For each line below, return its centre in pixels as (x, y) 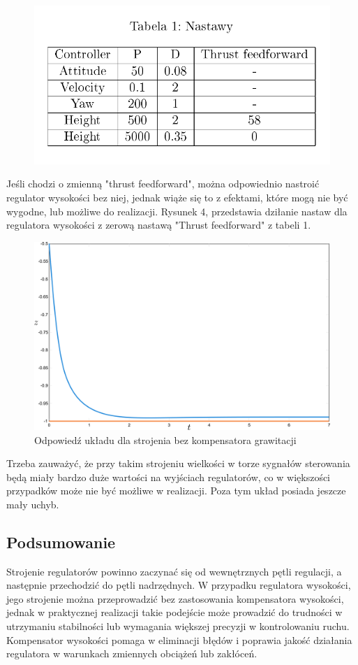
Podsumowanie (61, 542)
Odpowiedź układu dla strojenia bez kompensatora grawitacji (165, 439)
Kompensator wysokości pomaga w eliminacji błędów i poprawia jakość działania (179, 639)
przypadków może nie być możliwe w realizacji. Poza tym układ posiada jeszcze (176, 491)
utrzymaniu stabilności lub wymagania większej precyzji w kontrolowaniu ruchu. (178, 626)
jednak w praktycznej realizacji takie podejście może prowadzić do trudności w (174, 612)
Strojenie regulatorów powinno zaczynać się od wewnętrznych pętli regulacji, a (174, 571)
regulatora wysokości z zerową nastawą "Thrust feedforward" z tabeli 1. (159, 225)
